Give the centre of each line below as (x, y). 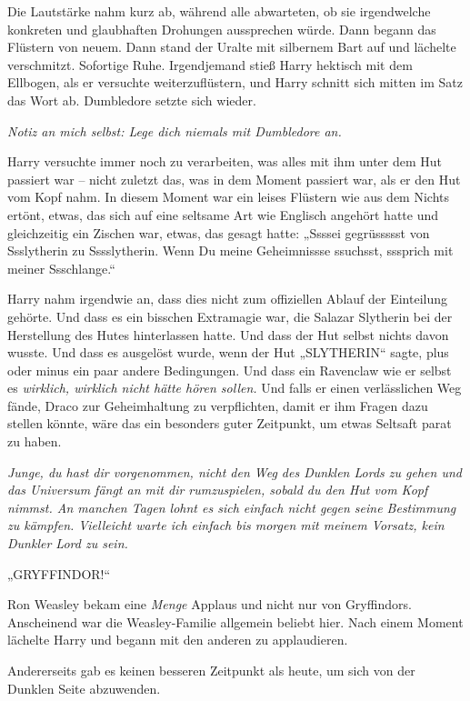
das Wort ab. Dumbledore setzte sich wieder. (132, 100)
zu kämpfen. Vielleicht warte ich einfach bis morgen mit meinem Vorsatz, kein (226, 525)
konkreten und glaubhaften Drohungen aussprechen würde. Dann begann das (222, 29)
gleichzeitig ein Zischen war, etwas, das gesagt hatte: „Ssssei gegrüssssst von (219, 232)
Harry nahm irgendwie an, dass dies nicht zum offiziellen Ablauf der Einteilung (227, 299)
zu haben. (35, 441)
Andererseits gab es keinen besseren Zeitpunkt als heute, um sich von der (211, 670)
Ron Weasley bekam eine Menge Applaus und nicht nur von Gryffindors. (210, 604)
